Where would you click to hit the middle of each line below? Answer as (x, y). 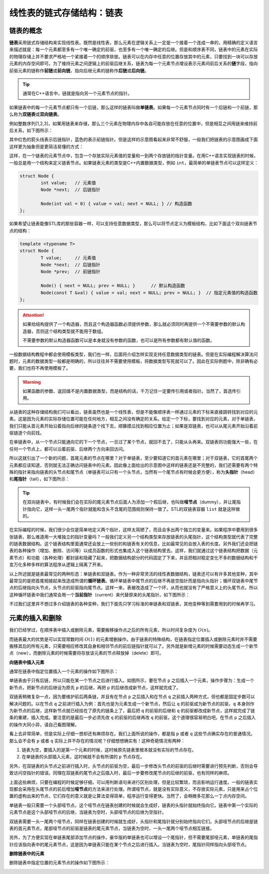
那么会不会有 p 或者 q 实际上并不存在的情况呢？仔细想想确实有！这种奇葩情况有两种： (97, 740)
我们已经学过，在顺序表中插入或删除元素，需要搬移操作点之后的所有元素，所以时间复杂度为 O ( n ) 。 (111, 630)
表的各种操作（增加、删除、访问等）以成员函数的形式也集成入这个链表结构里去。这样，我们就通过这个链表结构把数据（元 (134, 551)
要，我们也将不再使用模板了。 (40, 368)
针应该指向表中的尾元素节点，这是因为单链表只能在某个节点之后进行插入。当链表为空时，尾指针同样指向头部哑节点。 (129, 844)
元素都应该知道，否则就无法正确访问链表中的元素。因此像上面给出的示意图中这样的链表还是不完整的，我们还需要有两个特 (134, 465)
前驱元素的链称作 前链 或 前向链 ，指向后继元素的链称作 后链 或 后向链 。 (79, 70)
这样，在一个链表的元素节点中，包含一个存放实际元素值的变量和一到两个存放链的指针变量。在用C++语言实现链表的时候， (134, 156)
